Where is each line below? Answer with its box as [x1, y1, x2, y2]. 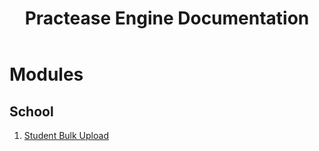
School [9, 103, 54, 120]
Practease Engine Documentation [24, 7, 310, 30]
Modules [9, 63, 84, 86]
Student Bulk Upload [23, 130, 109, 141]
